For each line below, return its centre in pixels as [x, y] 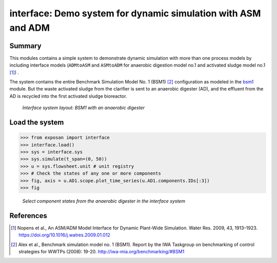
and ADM [30, 28]
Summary [25, 46]
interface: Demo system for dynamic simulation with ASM [135, 13]
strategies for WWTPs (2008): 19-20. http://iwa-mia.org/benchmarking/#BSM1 [102, 251]
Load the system [37, 123]
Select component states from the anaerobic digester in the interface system [104, 201]
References [28, 216]
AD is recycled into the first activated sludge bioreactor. [68, 96]
